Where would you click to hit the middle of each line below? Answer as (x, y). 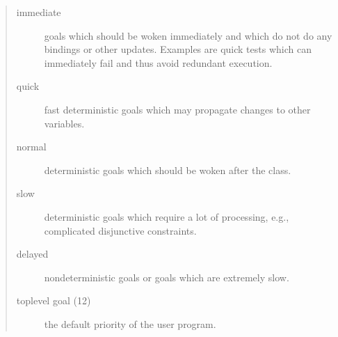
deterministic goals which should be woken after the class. (168, 170)
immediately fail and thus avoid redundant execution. (158, 62)
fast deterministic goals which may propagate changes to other (177, 109)
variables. (64, 123)
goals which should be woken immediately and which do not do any (188, 35)
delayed (32, 254)
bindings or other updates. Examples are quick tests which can (178, 49)
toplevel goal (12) (54, 300)
